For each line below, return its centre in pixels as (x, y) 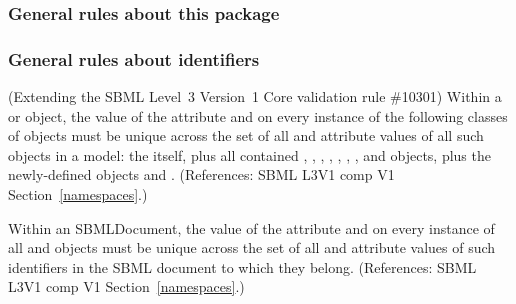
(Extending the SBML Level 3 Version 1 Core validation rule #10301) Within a (255, 96)
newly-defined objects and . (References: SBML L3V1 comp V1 (201, 174)
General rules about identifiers (134, 58)
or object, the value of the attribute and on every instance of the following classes (258, 115)
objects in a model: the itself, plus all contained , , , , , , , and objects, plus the (249, 154)
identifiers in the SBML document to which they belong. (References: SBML (242, 266)
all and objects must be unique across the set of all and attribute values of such (252, 247)
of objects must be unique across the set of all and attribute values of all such (246, 135)
